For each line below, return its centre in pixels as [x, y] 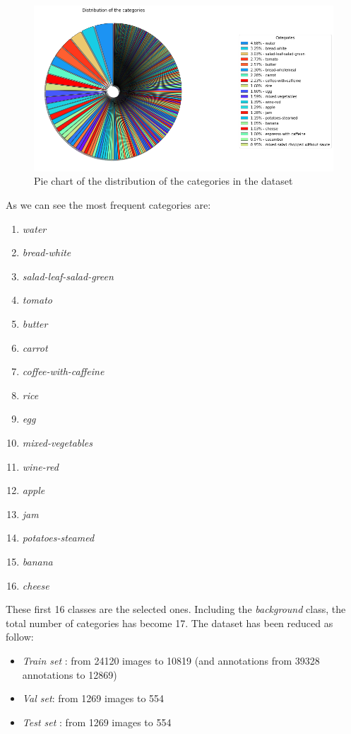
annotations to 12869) [70, 674]
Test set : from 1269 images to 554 [97, 722]
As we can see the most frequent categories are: [108, 205]
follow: [20, 637]
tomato [37, 300]
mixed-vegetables [57, 442]
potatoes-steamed [58, 538]
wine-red [40, 466]
